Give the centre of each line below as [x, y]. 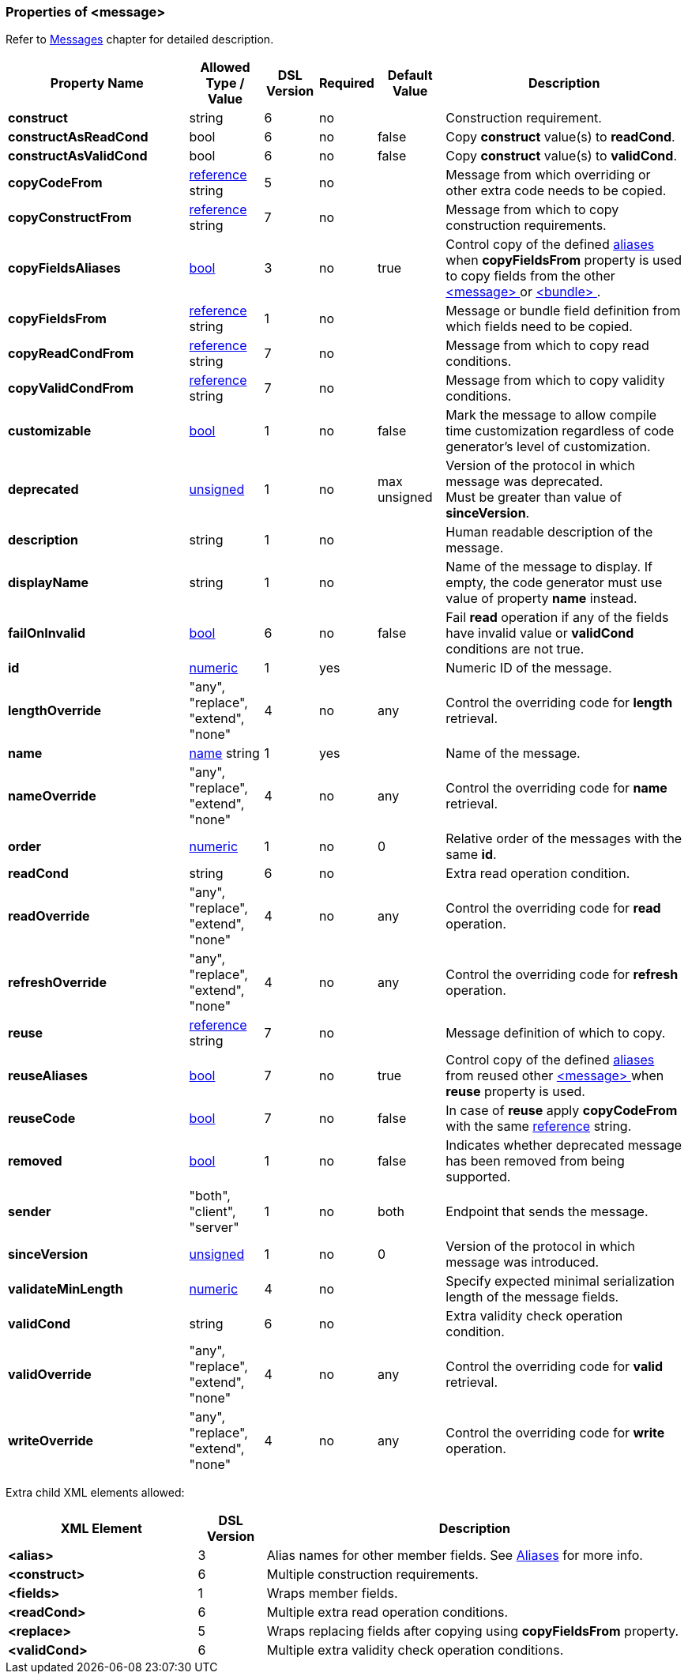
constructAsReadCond [78, 137]
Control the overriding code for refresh [562, 975]
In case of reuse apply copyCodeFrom [562, 1111]
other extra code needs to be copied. [556, 191]
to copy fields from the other [530, 276]
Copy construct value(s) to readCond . [560, 137]
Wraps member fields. [332, 1593]
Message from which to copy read [547, 346]
